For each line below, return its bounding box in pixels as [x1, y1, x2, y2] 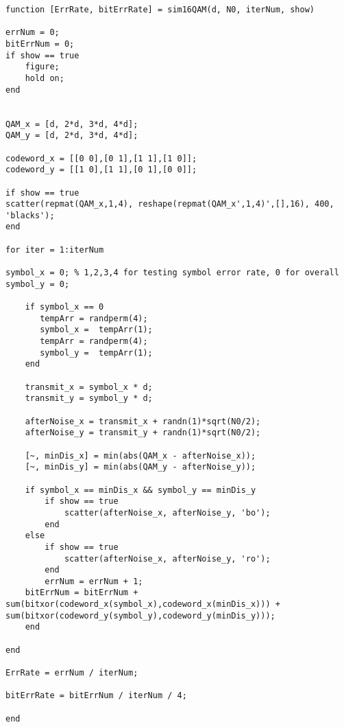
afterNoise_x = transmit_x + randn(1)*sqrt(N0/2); [25, 416, 261, 426]
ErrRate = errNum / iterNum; [5, 668, 138, 678]
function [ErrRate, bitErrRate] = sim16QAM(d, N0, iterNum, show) [5, 5, 315, 14]
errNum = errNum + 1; [45, 576, 143, 586]
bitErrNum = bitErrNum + [25, 588, 138, 598]
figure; [25, 62, 60, 72]
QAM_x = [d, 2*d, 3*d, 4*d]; [5, 119, 138, 129]
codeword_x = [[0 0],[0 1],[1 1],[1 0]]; [5, 153, 197, 163]
